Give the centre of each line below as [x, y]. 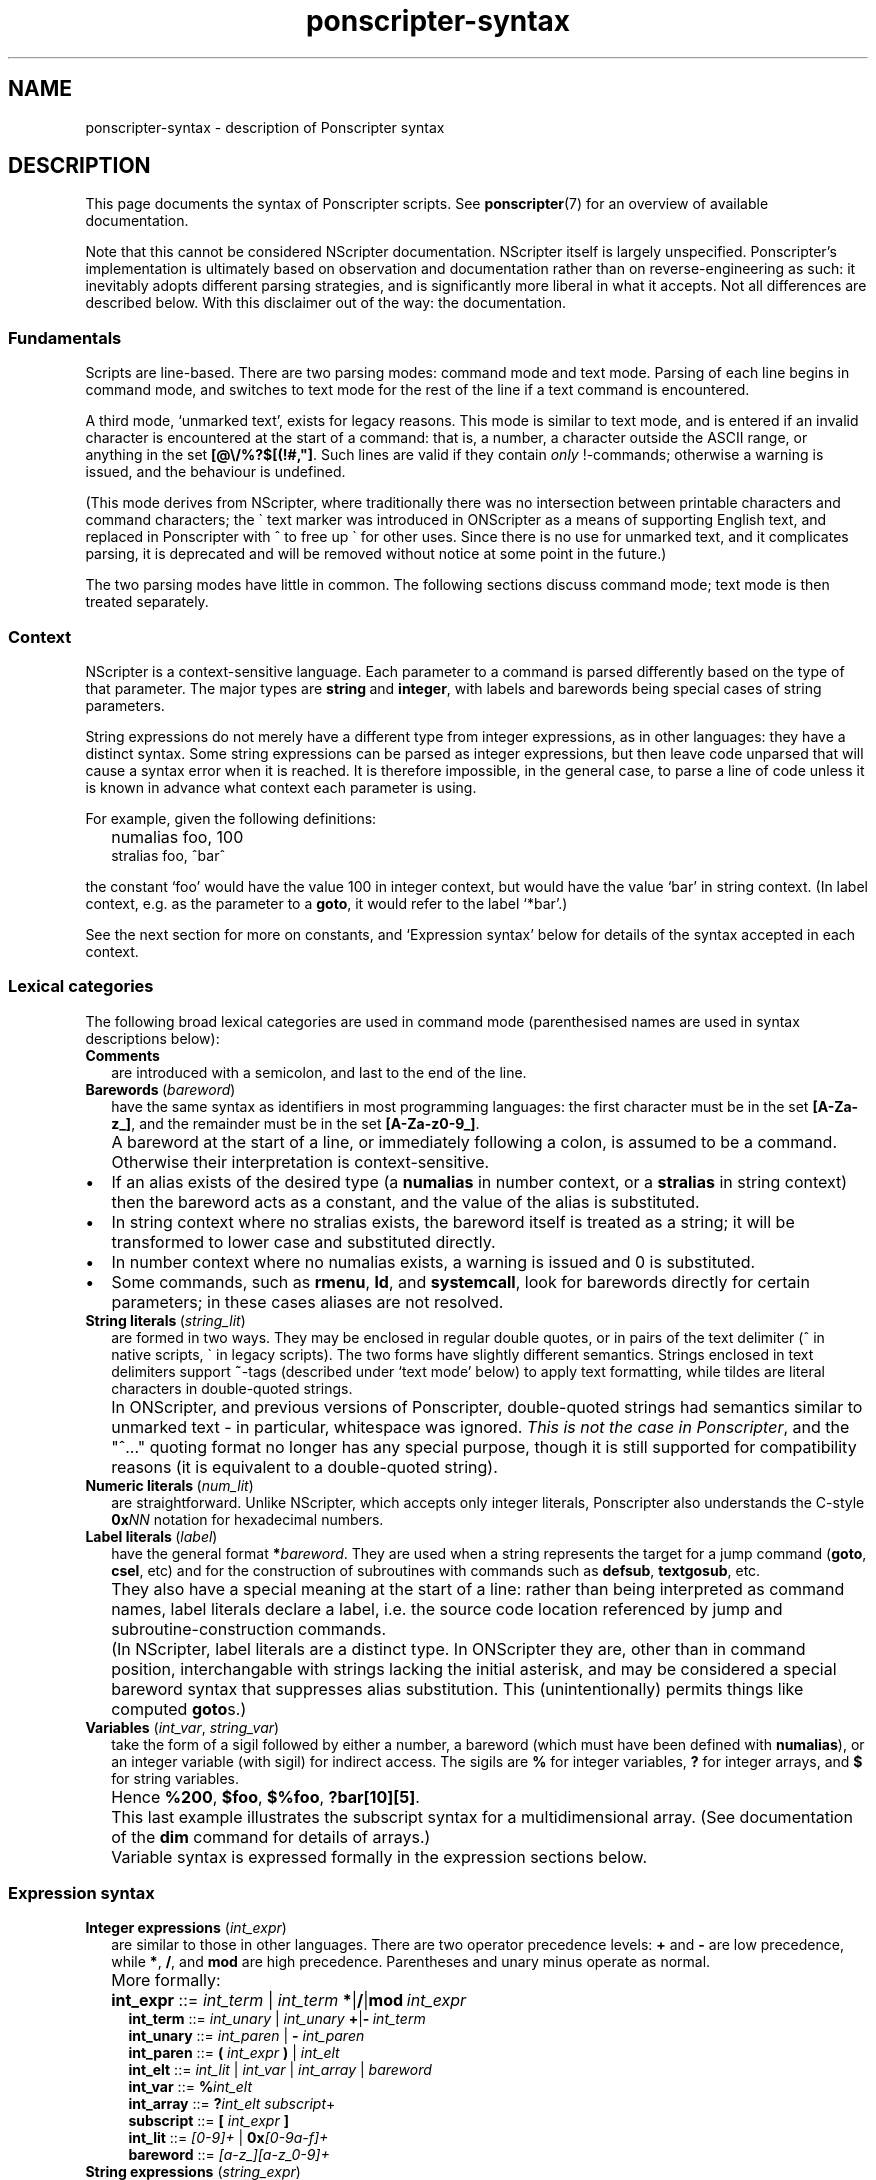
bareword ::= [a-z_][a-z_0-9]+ [229, 2155]
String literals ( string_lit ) [165, 1320]
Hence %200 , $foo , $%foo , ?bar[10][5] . [265, 1796]
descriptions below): [152, 1038]
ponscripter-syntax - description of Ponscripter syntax [265, 127]
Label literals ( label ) [151, 1536]
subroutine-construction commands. [249, 1628]
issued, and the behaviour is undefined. [215, 472]
